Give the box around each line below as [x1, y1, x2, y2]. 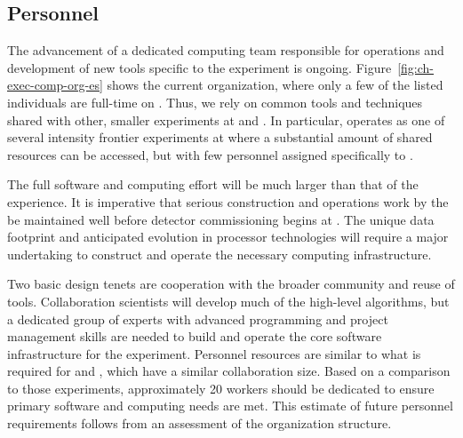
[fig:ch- [397, 58, 434, 76]
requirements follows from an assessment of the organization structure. [7, 414, 392, 433]
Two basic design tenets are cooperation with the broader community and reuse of [7, 275, 455, 293]
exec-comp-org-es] [7, 76, 103, 94]
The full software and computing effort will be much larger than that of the [7, 175, 419, 194]
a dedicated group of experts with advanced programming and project [7, 309, 388, 328]
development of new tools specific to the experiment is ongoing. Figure [7, 58, 392, 76]
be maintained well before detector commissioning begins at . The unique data [7, 210, 435, 228]
